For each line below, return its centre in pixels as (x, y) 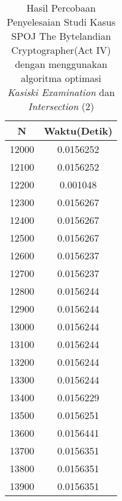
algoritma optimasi (61, 78)
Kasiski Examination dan (61, 92)
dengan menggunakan (61, 64)
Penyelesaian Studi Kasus (61, 22)
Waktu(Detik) (78, 131)
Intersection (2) (61, 106)
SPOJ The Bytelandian (61, 36)
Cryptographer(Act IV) (61, 50)
